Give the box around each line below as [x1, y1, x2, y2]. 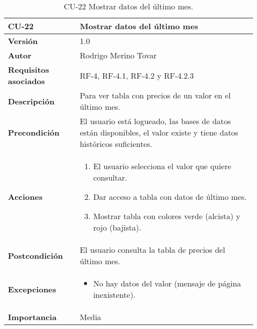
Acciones [8, 191, 43, 202]
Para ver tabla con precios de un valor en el [80, 90, 231, 101]
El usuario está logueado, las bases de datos [80, 115, 231, 127]
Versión [8, 35, 38, 47]
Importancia [8, 311, 57, 323]
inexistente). [93, 289, 136, 300]
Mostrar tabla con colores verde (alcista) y [93, 210, 240, 222]
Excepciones [8, 283, 56, 295]
